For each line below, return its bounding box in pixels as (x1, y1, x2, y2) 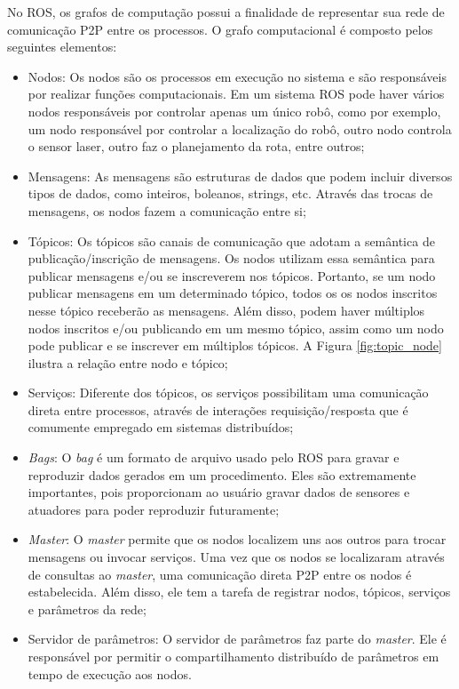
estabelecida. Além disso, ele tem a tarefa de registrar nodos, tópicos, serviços (28, 582, 451, 601)
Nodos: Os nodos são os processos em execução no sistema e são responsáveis (28, 67, 447, 85)
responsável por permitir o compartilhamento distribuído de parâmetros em (28, 647, 439, 665)
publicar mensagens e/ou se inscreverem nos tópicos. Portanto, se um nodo (28, 266, 436, 284)
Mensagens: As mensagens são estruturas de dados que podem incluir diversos (28, 166, 453, 185)
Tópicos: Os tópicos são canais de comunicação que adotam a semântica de (28, 231, 435, 250)
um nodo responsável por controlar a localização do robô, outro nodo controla (28, 119, 452, 138)
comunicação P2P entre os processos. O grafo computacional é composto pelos (7, 20, 433, 38)
